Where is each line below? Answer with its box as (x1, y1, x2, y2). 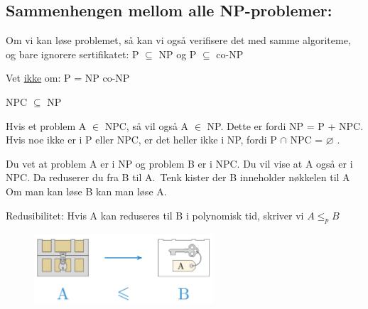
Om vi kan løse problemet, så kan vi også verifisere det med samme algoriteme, (6, 33, 351, 48)
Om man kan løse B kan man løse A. (6, 183, 167, 198)
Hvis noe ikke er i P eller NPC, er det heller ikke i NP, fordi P (6, 132, 277, 147)
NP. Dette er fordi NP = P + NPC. (207, 118, 364, 133)
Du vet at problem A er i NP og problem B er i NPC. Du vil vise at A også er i (6, 156, 353, 170)
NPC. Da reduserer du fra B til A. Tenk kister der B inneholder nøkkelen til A (6, 170, 350, 185)
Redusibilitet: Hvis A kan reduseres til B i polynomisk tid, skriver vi (6, 207, 304, 222)
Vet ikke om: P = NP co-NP (6, 70, 130, 85)
